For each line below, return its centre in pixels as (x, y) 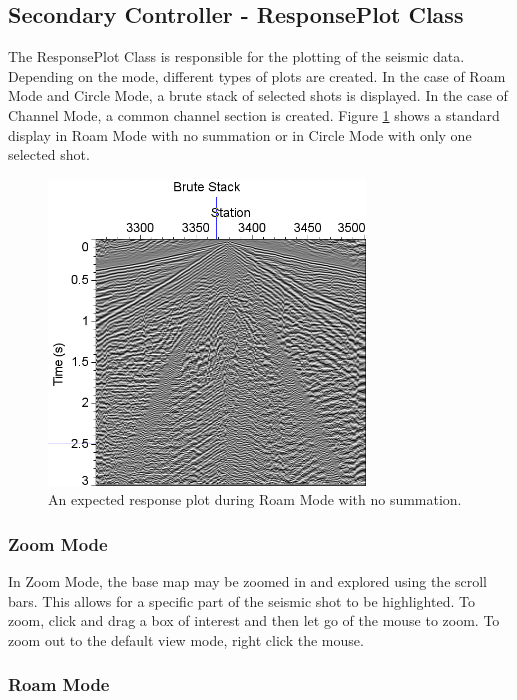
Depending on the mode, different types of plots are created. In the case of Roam (257, 75)
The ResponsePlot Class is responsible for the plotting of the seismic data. (236, 56)
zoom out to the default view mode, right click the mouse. (186, 639)
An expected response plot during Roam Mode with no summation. (255, 499)
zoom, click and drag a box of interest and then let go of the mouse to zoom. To (254, 620)
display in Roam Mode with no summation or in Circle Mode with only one (240, 134)
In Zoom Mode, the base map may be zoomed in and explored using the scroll (248, 580)
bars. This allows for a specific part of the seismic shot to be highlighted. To (241, 600)
